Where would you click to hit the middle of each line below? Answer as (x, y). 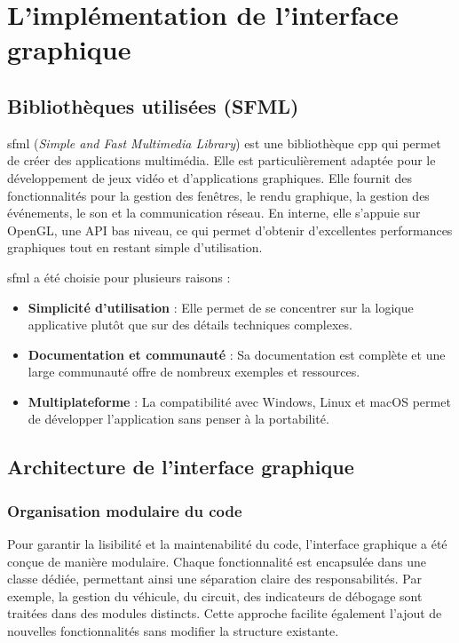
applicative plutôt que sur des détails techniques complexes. (190, 325)
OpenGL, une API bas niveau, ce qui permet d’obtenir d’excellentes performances (230, 230)
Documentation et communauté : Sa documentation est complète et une (237, 354)
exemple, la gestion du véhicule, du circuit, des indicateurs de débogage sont (215, 595)
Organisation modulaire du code (125, 510)
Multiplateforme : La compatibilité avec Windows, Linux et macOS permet (239, 401)
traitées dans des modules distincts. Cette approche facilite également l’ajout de (225, 613)
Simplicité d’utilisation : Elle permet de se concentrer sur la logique (221, 307)
